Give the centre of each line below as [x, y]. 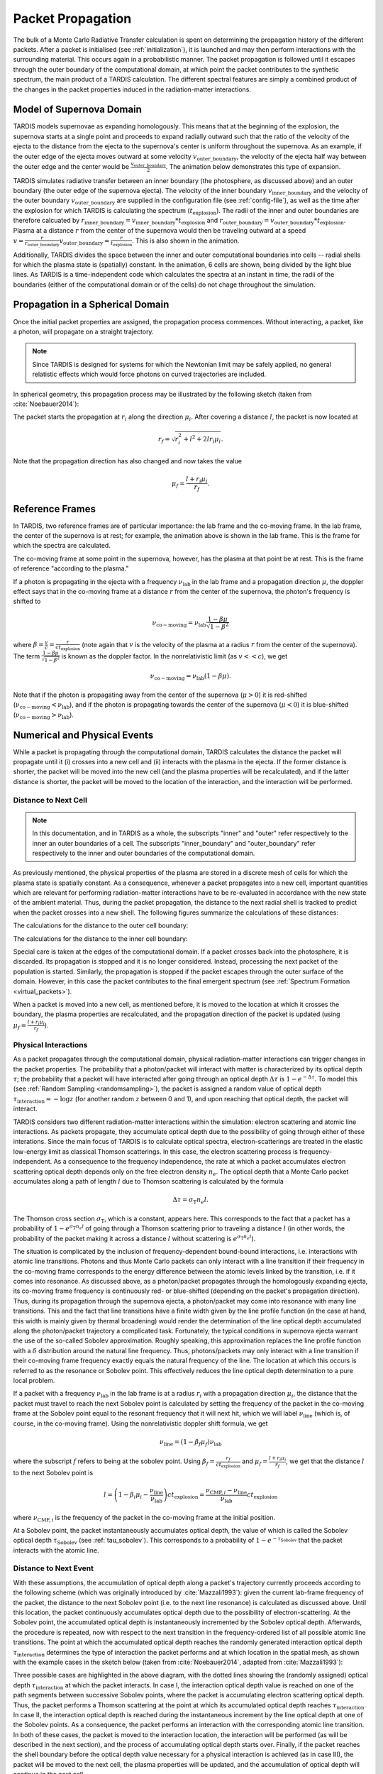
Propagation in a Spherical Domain [91, 305]
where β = [28, 644]
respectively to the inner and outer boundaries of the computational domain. [144, 853]
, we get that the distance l [325, 1461]
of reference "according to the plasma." [71, 568]
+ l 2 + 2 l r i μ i [202, 439]
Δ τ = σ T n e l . [191, 1201]
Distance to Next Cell [50, 800]
